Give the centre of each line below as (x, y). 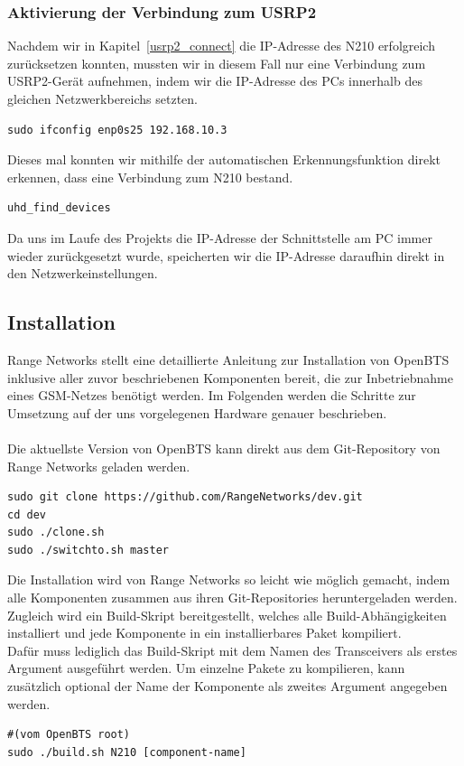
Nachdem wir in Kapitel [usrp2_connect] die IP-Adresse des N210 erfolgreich (221, 46)
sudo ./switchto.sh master (88, 550)
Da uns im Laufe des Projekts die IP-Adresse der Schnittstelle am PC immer (220, 237)
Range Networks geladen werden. (99, 466)
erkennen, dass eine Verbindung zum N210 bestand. (150, 177)
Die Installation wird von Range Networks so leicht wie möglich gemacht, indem (229, 579)
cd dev (27, 514)
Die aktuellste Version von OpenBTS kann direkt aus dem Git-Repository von (224, 448)
